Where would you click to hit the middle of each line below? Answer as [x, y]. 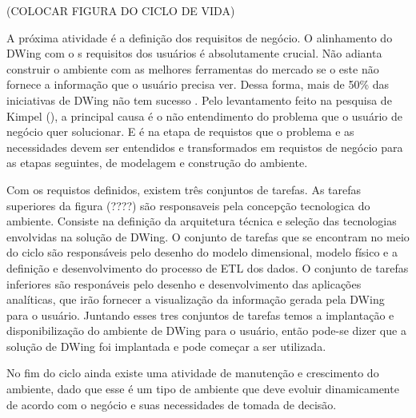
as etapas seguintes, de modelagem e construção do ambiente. [157, 163]
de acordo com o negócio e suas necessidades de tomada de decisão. [172, 404]
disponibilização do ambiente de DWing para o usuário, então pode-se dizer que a [206, 330]
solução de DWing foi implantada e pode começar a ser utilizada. [166, 346]
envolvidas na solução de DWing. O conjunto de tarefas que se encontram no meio [208, 236]
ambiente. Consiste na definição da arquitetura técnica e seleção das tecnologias [202, 221]
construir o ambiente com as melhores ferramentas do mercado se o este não [193, 68]
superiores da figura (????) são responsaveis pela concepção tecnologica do [188, 205]
